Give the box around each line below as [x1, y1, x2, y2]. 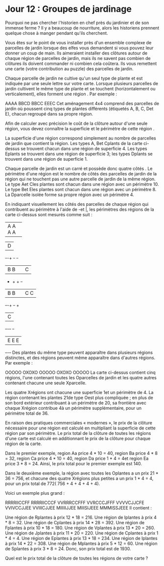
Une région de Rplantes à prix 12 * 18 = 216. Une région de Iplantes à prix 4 [5, 514, 157, 520]
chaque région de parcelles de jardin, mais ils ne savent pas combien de [5, 55, 151, 61]
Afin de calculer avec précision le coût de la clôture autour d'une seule [5, 120, 148, 126]
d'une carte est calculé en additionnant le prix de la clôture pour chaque [5, 435, 151, 441]
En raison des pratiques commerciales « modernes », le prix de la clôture [5, 420, 153, 425]
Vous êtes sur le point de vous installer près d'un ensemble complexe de [5, 39, 152, 45]
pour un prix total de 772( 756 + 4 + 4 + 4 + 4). [5, 481, 100, 486]
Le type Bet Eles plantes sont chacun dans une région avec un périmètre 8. [5, 186, 157, 192]
